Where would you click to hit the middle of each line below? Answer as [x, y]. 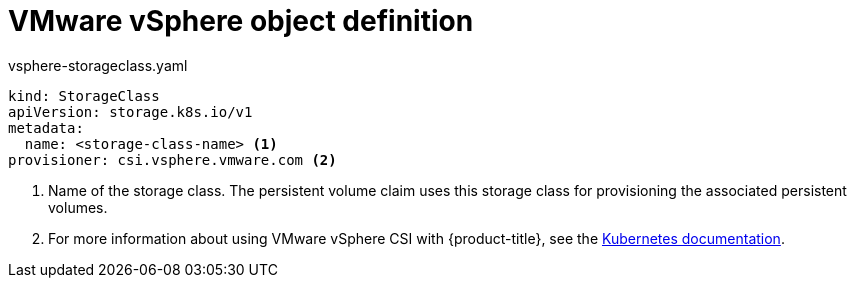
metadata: [46, 127]
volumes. [78, 207]
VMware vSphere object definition [241, 21]
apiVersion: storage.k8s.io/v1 [130, 111]
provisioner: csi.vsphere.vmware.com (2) [172, 159]
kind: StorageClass [84, 95]
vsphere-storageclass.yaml [98, 65]
